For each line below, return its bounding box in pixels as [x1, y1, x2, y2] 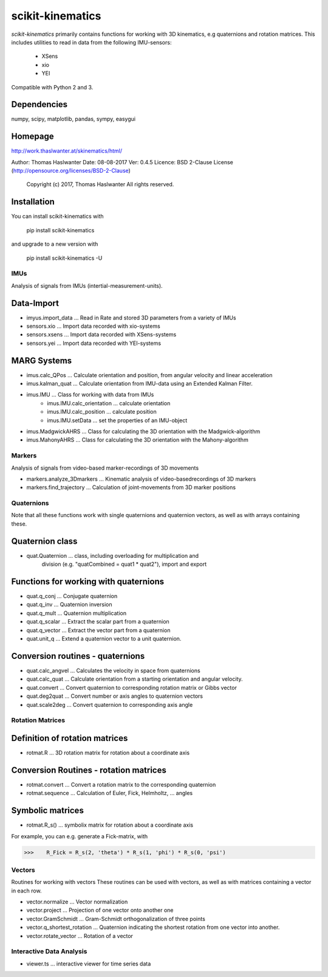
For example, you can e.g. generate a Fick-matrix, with [11, 832, 148, 840]
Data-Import [11, 298, 59, 308]
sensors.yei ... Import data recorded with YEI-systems [26, 339, 161, 347]
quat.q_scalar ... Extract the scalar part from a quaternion [26, 618, 169, 625]
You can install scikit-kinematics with [11, 213, 104, 220]
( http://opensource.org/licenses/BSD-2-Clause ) [11, 167, 131, 175]
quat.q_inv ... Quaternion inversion [26, 601, 112, 608]
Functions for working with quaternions [11, 576, 165, 586]
